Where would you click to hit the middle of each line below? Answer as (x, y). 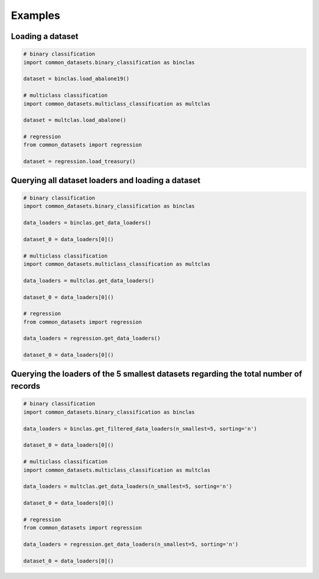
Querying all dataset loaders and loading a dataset (106, 180)
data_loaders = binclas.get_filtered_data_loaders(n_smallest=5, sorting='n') (140, 429)
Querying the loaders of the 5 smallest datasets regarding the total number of (157, 374)
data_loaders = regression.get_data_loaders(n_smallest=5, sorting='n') (131, 544)
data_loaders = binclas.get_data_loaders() (87, 222)
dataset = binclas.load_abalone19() (77, 79)
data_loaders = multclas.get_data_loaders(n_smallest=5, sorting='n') (128, 487)
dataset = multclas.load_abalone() (75, 120)
